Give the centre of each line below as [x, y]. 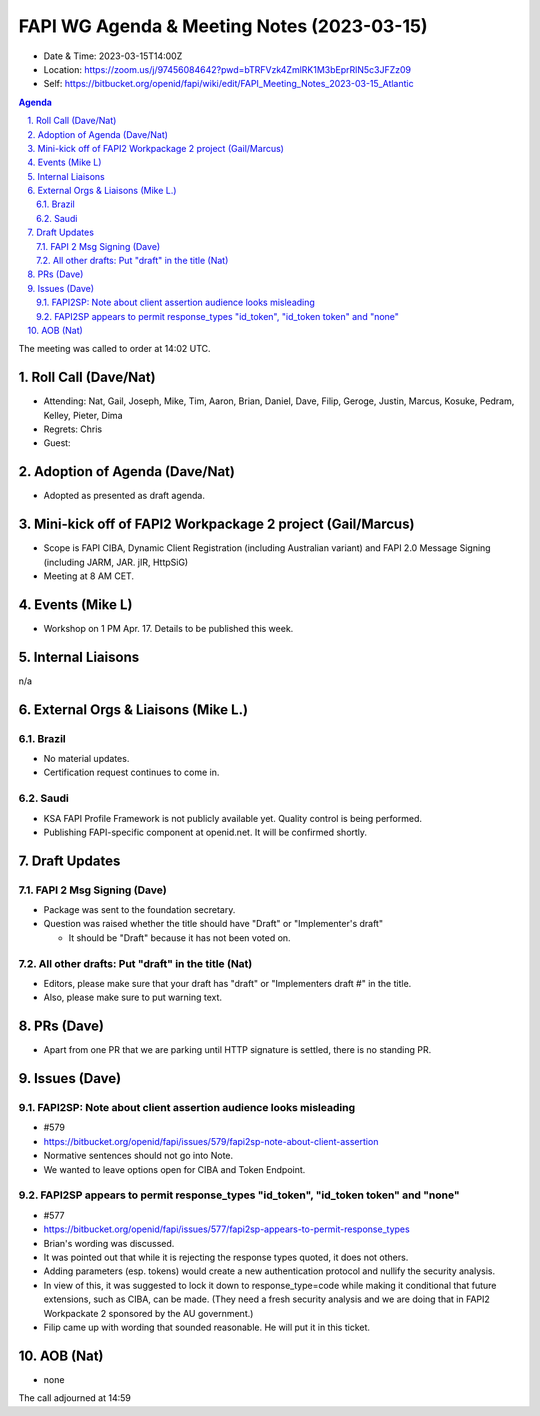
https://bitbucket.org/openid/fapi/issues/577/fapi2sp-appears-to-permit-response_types [226, 1229]
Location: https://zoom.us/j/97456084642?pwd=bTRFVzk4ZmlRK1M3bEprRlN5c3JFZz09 [227, 69]
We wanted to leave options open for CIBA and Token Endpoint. [174, 1169]
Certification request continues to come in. [131, 772]
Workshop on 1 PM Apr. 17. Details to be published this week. [168, 628]
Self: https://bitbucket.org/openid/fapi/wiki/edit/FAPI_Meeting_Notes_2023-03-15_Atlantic [228, 84]
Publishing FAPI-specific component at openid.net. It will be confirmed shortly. [205, 832]
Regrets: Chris [73, 429]
